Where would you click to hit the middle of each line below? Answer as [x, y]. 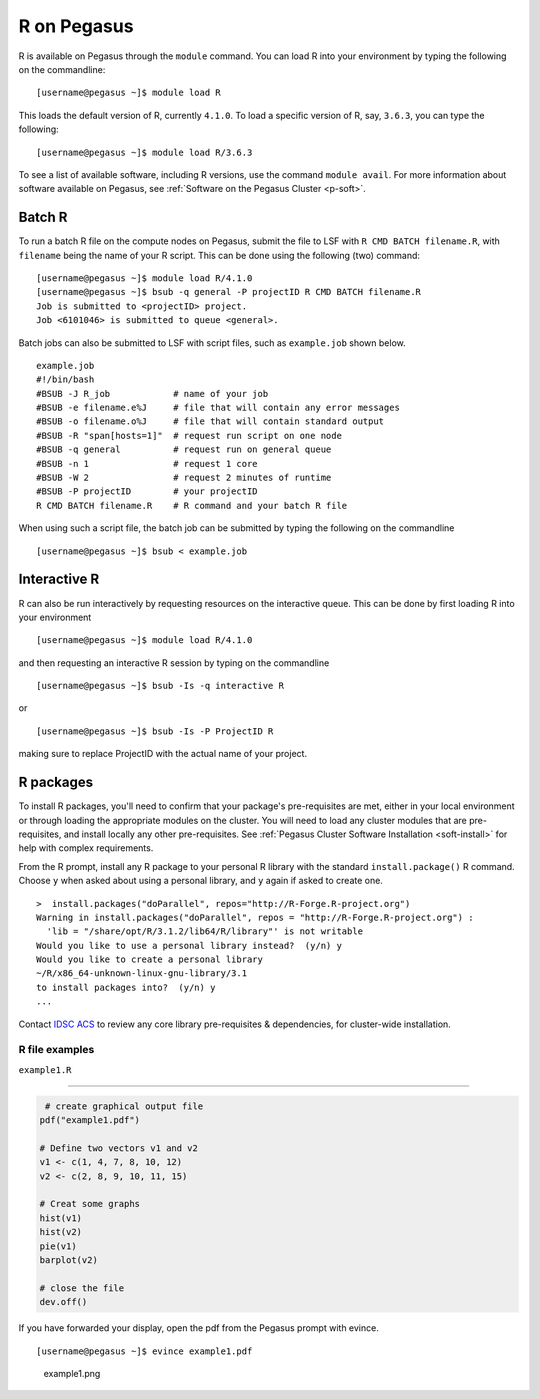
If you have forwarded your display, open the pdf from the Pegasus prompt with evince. [198, 1328]
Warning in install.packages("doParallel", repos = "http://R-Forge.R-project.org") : [255, 917]
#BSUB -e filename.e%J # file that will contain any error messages [218, 408]
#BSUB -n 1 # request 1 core [147, 463]
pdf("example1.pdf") [89, 1120]
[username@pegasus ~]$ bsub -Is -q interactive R [160, 686]
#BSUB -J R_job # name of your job [152, 393]
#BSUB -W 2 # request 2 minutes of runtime [184, 478]
